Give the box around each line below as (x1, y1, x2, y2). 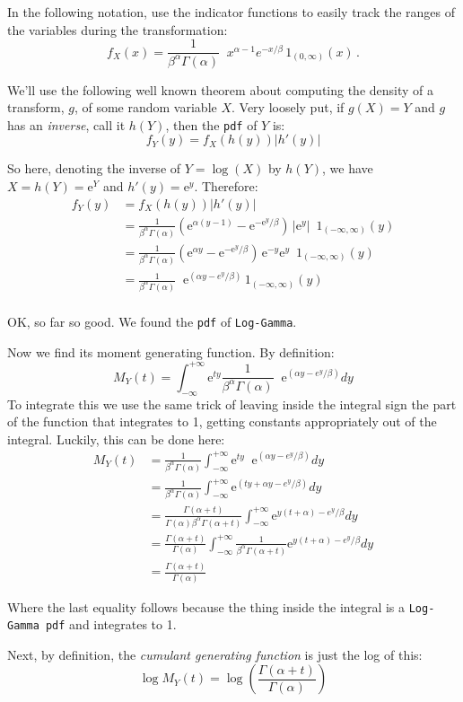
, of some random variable (74, 98, 217, 117)
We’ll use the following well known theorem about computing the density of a (7, 80, 434, 99)
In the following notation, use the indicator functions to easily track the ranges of (7, 3, 455, 21)
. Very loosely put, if (231, 98, 345, 117)
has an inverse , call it (7, 115, 126, 134)
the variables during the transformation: (7, 20, 228, 39)
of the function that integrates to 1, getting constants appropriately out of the (7, 412, 437, 431)
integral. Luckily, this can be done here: (7, 429, 225, 448)
